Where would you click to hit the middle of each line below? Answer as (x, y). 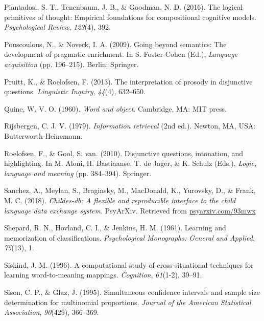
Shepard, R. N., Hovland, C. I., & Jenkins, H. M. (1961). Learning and (115, 228)
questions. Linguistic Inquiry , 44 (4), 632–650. (75, 91)
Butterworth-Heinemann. (43, 135)
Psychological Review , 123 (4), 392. (57, 27)
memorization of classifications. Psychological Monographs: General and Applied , (129, 237)
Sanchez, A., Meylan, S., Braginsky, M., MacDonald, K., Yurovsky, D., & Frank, (130, 190)
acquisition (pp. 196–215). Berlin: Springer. (71, 64)
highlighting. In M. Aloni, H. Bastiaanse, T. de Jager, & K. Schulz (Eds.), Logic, (130, 163)
